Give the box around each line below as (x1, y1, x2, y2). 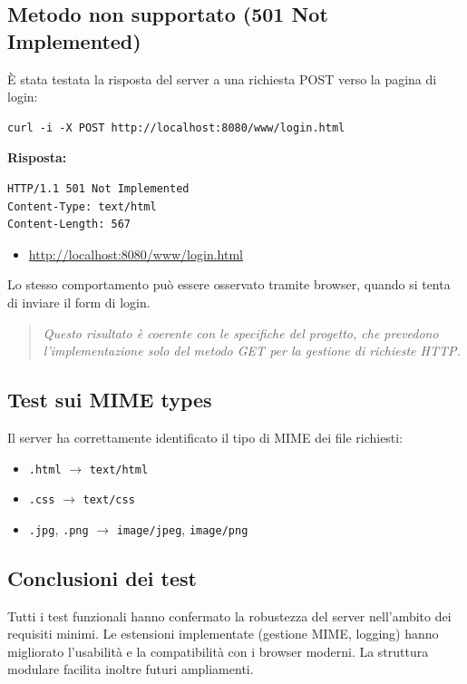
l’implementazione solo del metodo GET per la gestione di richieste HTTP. (43, 341, 461, 360)
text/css (83, 493, 135, 507)
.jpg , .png (28, 519, 89, 538)
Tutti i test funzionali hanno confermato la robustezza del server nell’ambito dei (7, 606, 452, 625)
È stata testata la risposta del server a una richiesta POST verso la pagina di (7, 69, 437, 88)
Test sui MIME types (7, 386, 212, 414)
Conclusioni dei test (7, 563, 197, 591)
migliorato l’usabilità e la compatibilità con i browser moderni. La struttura (7, 641, 429, 660)
